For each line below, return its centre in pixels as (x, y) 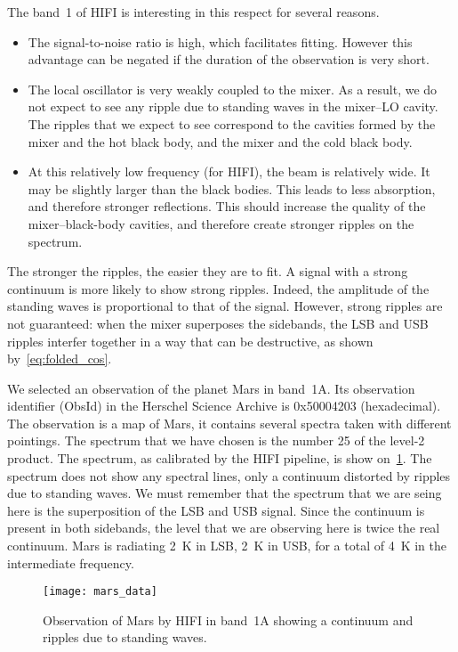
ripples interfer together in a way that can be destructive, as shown (190, 341)
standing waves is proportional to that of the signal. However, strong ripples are (225, 306)
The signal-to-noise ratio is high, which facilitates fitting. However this (220, 41)
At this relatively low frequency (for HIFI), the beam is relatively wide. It (229, 171)
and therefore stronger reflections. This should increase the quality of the (227, 206)
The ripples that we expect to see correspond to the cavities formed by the (232, 123)
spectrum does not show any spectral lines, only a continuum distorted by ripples (229, 475)
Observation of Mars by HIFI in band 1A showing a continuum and (228, 619)
